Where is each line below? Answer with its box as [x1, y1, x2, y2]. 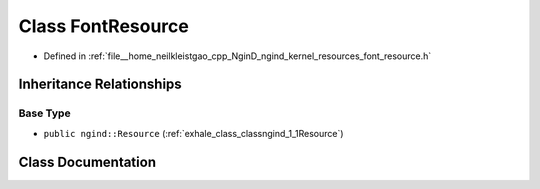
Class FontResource [18, 15, 189, 37]
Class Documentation [18, 153, 157, 170]
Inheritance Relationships [18, 76, 182, 93]
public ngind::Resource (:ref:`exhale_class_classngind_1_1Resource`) [43, 127, 344, 139]
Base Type [18, 106, 71, 120]
